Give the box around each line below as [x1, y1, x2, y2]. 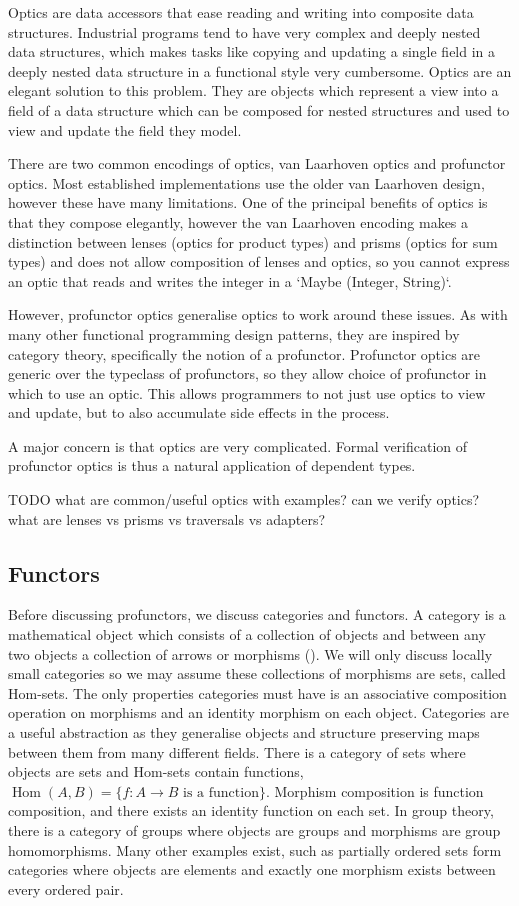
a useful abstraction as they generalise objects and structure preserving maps [8, 722, 480, 743]
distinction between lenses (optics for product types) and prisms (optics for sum [8, 231, 498, 252]
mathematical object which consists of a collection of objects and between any [8, 624, 486, 645]
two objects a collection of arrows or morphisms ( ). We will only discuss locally [8, 643, 493, 664]
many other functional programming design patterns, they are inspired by [8, 323, 460, 344]
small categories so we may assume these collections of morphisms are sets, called [8, 663, 506, 684]
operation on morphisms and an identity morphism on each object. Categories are [8, 702, 510, 723]
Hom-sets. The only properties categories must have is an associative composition [8, 682, 507, 703]
